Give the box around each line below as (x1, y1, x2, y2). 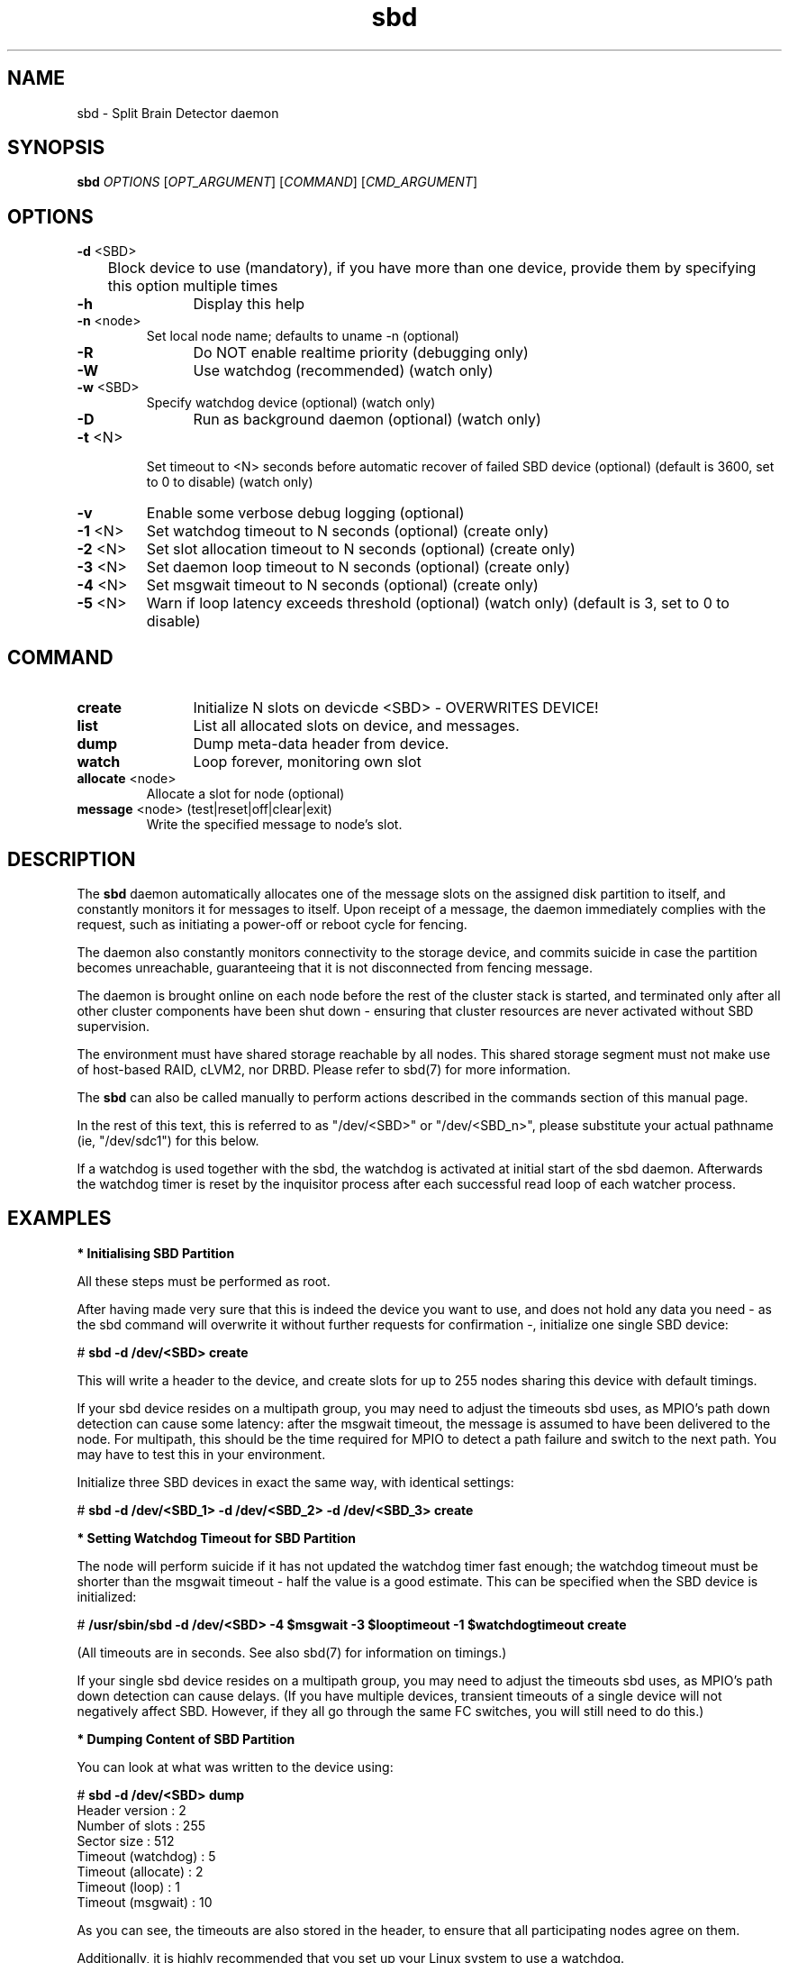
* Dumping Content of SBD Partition (77, 1730, 295, 1747)
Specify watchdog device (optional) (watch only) (146, 395, 436, 411)
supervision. (77, 1018, 150, 1034)
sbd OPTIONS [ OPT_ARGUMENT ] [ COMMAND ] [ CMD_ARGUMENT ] (77, 174, 477, 190)
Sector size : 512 (77, 1832, 175, 1849)
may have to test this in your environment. (77, 1446, 326, 1462)
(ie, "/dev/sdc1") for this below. (77, 1132, 259, 1148)
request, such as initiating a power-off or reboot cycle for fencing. (77, 916, 467, 932)
